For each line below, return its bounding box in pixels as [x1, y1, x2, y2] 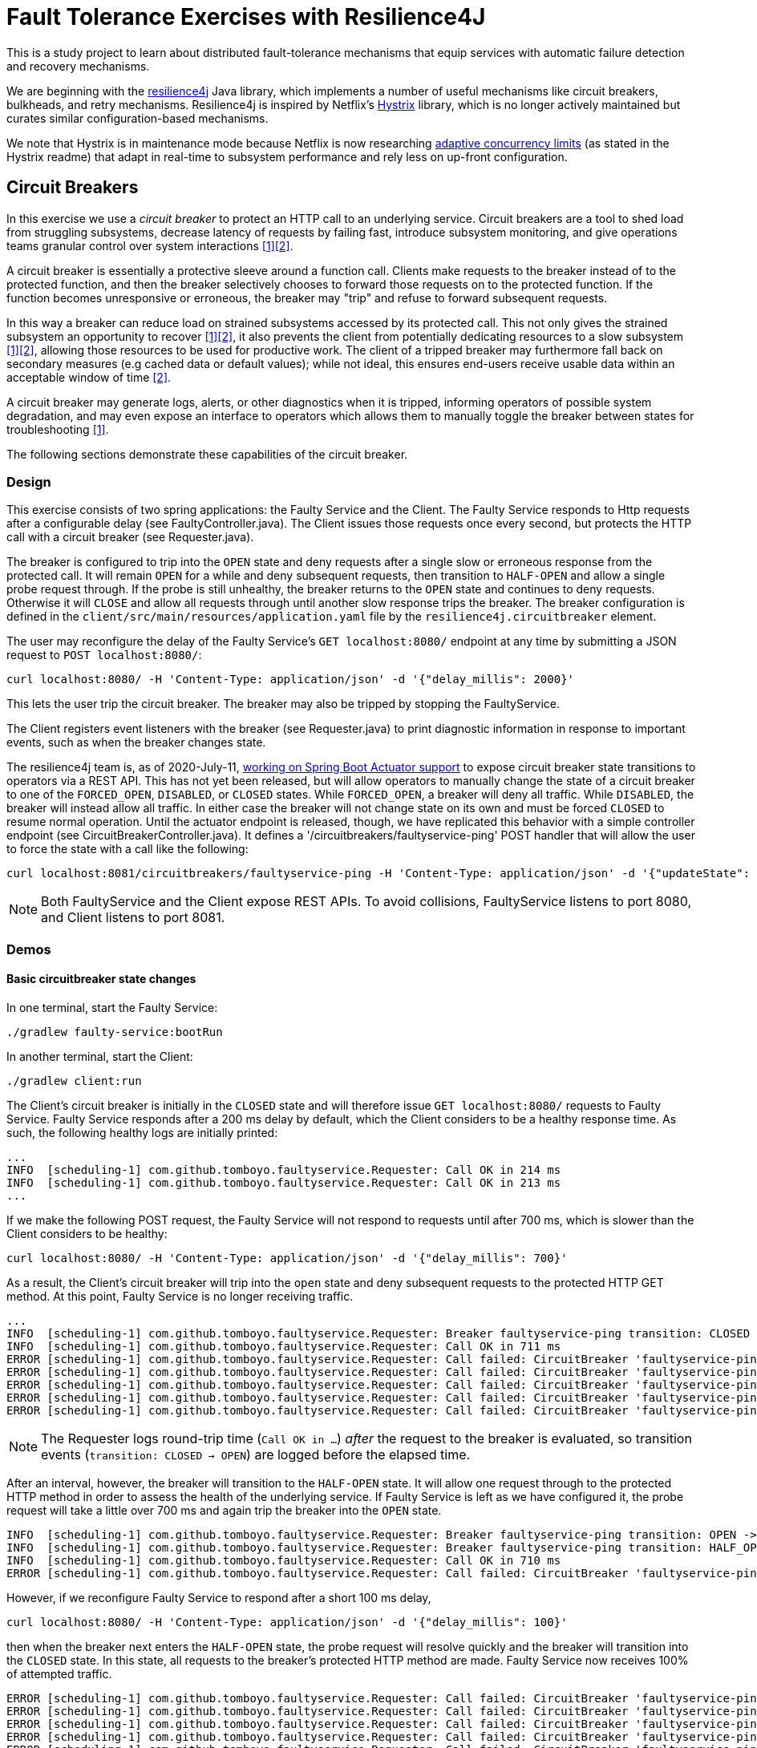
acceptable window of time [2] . [6, 370, 172, 384]
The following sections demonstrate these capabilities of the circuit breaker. [6, 447, 408, 461]
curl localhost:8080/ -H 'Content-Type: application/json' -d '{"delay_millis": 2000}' [6, 673, 575, 686]
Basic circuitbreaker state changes [6, 972, 196, 986]
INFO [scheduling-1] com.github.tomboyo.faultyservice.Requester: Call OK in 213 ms [6, 1175, 561, 1189]
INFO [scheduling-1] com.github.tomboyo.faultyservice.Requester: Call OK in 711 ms [6, 1339, 561, 1353]
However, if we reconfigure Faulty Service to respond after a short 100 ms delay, [6, 1590, 431, 1604]
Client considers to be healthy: [6, 1226, 168, 1240]
